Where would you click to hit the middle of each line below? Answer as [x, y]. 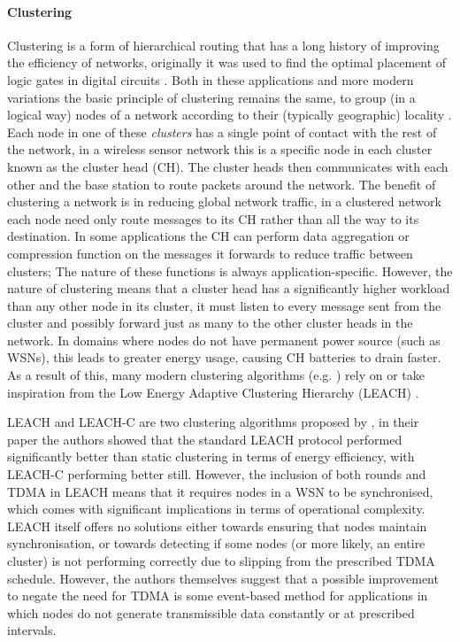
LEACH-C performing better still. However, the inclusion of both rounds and [217, 474]
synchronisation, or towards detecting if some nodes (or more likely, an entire [216, 543]
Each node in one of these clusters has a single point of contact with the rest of [222, 131]
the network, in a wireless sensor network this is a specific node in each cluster [220, 149]
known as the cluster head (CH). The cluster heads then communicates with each [228, 166]
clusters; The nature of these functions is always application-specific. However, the [230, 271]
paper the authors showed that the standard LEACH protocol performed [205, 439]
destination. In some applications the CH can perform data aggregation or [208, 236]
